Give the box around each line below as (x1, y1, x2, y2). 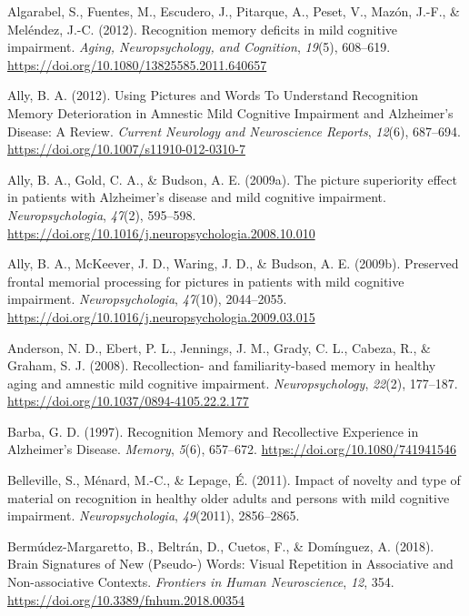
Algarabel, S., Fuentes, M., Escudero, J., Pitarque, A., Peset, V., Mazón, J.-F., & (7, 2, 460, 20)
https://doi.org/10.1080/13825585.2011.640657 (7, 55, 267, 74)
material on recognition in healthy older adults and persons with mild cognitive (7, 488, 450, 507)
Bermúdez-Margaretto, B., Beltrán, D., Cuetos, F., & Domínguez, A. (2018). (7, 536, 434, 555)
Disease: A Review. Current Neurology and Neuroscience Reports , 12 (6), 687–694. (7, 121, 461, 140)
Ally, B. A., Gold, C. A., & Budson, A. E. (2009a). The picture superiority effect (7, 169, 457, 188)
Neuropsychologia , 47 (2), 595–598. (7, 205, 196, 224)
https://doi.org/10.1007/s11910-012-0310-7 (7, 139, 245, 158)
